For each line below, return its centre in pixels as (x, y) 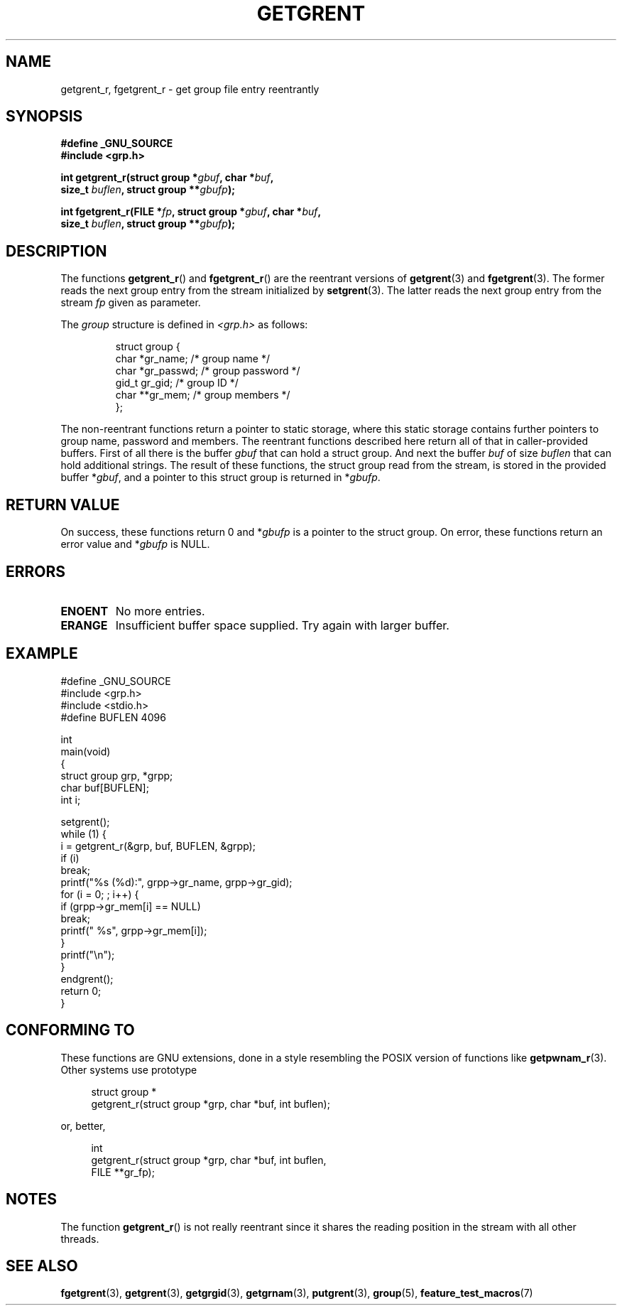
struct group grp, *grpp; (117, 775)
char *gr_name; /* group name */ (192, 359)
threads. (80, 1239)
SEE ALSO (42, 1266)
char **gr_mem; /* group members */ (203, 395)
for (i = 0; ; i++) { (100, 894)
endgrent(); (87, 978)
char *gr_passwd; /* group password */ (208, 371)
